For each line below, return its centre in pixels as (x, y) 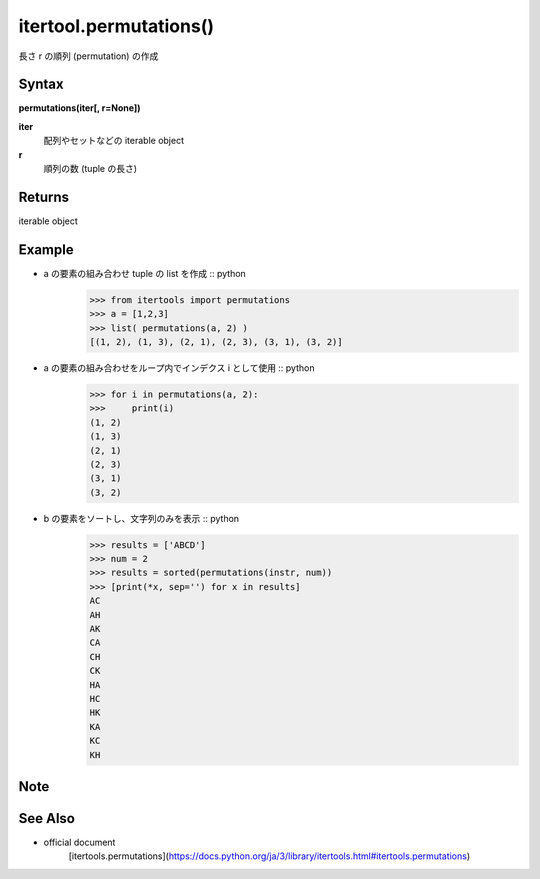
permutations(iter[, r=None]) (79, 108)
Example (46, 249)
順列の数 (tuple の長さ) (90, 169)
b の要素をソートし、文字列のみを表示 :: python (141, 518)
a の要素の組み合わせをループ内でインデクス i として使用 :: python (179, 367)
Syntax (41, 84)
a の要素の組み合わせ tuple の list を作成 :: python (145, 273)
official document (79, 842)
